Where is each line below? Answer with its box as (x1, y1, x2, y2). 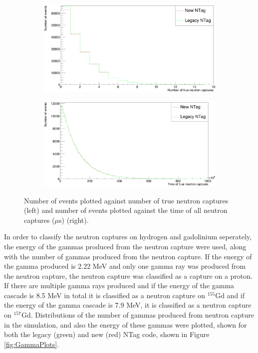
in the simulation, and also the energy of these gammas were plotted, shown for (4, 319, 247, 330)
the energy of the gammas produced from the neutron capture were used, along (4, 241, 247, 251)
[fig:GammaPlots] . (4, 339, 59, 349)
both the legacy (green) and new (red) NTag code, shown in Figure (4, 329, 210, 340)
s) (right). (59, 214, 89, 225)
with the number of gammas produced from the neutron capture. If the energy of (4, 251, 252, 261)
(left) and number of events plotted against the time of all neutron (24, 205, 228, 215)
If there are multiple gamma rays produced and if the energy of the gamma (4, 280, 235, 291)
